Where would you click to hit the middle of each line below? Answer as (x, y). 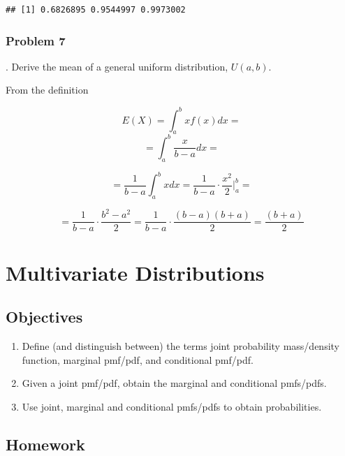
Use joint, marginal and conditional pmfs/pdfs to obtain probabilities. (172, 406)
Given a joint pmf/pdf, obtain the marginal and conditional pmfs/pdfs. (174, 383)
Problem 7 (36, 40)
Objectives (44, 317)
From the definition (47, 90)
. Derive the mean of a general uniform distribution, (117, 66)
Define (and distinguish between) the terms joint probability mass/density (181, 346)
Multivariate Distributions (135, 272)
